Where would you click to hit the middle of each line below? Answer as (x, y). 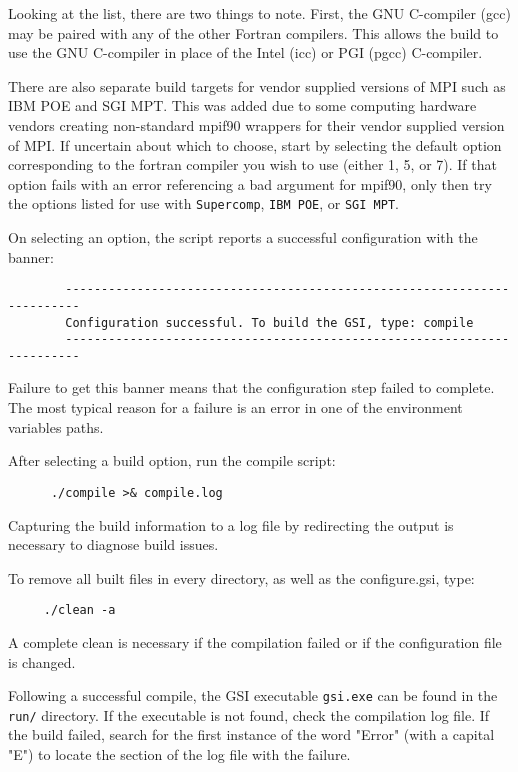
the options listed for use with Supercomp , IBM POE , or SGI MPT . (203, 203)
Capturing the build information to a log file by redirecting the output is (231, 524)
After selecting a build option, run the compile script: (172, 460)
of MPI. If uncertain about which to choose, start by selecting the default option (255, 144)
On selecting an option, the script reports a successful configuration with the (243, 237)
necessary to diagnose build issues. (113, 544)
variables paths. (56, 426)
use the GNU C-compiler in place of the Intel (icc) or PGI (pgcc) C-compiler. (245, 52)
